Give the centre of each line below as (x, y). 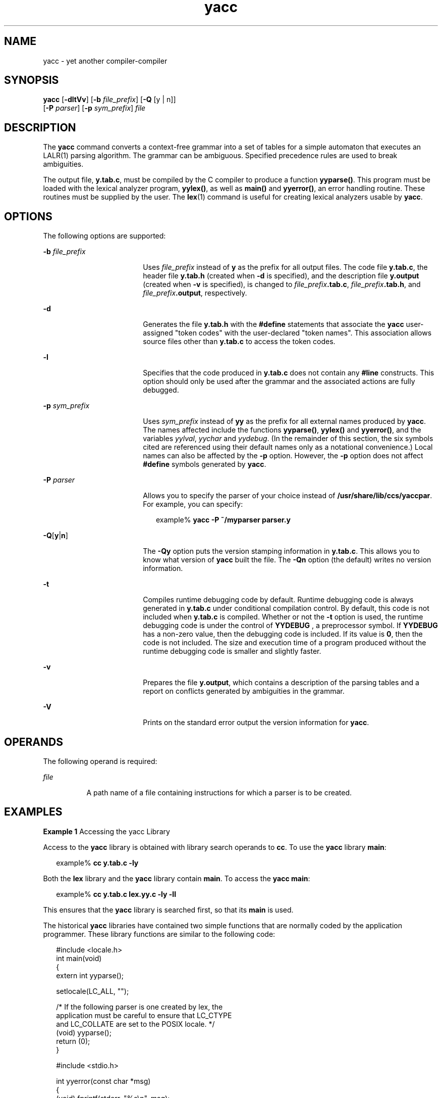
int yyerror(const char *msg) (103, 1081)
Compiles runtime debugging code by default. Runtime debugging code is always (278, 600)
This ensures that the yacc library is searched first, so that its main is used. (168, 910)
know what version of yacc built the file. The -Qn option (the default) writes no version (287, 560)
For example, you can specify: (193, 504)
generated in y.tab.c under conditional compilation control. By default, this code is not (286, 608)
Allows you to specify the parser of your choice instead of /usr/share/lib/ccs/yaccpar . (288, 496)
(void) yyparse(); (84, 1032)
